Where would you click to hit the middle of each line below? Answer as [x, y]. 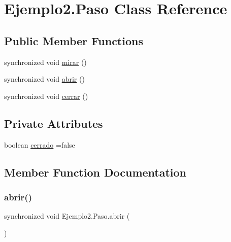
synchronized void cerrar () [46, 96]
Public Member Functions [74, 40]
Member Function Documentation [95, 172]
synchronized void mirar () [45, 62]
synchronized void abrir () [44, 79]
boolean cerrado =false [40, 144]
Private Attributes [54, 123]
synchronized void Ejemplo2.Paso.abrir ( [67, 216]
